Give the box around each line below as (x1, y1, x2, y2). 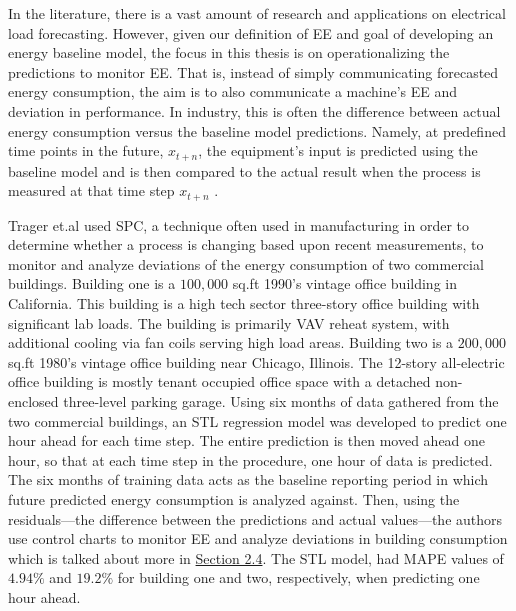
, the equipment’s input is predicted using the (198, 140, 478, 161)
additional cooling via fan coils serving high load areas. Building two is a (8, 332, 454, 353)
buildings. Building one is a (8, 273, 176, 294)
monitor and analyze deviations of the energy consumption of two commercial (8, 253, 484, 274)
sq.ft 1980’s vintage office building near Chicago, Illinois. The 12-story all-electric (8, 351, 505, 372)
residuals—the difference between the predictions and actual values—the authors (8, 508, 503, 529)
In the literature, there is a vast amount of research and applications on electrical (8, 3, 506, 23)
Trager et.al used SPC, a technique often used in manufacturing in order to (8, 214, 470, 235)
